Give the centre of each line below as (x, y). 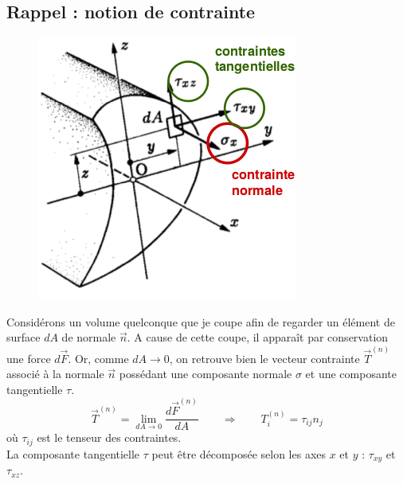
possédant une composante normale (205, 374)
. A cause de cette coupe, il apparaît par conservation (258, 337)
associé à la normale (55, 374)
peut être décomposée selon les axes (239, 453)
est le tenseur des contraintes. (109, 437)
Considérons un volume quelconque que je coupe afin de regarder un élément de (201, 321)
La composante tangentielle (73, 453)
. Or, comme (98, 358)
